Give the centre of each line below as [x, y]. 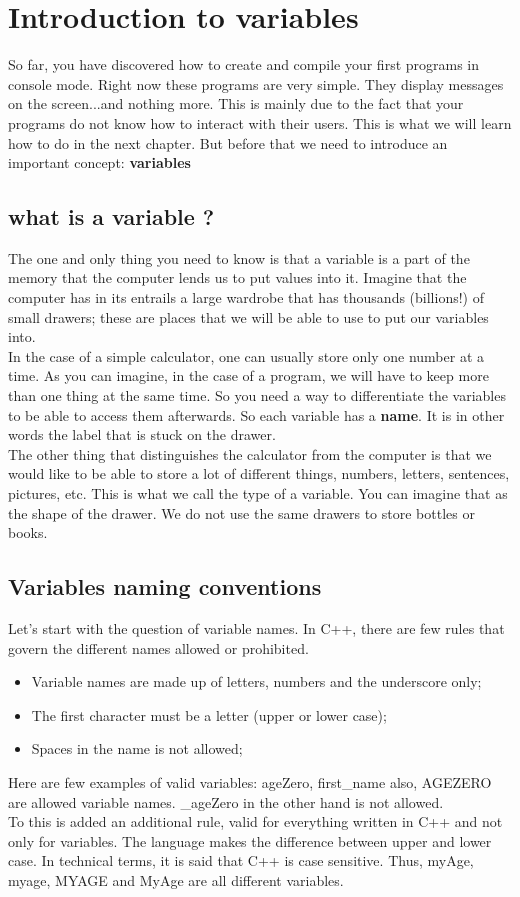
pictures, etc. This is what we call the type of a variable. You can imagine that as [258, 493]
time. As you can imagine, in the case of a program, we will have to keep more [248, 375]
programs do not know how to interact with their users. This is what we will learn [260, 122]
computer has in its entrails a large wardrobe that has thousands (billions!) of [246, 297]
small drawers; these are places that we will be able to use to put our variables [248, 316]
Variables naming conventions [165, 586]
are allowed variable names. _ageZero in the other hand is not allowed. [226, 801]
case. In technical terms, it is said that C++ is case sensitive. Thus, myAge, [241, 860]
